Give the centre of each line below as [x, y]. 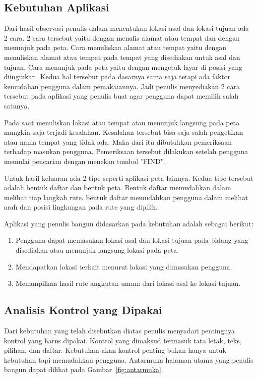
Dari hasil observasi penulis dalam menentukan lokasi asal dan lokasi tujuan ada [127, 28]
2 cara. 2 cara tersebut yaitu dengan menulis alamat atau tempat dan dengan [122, 37]
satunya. [17, 105]
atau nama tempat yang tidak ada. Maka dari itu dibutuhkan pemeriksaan [118, 141]
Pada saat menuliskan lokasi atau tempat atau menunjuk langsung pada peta [122, 122]
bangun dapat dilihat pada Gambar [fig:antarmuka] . [84, 369]
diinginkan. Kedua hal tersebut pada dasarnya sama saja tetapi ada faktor [117, 77]
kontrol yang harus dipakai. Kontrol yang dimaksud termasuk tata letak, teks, [123, 340]
